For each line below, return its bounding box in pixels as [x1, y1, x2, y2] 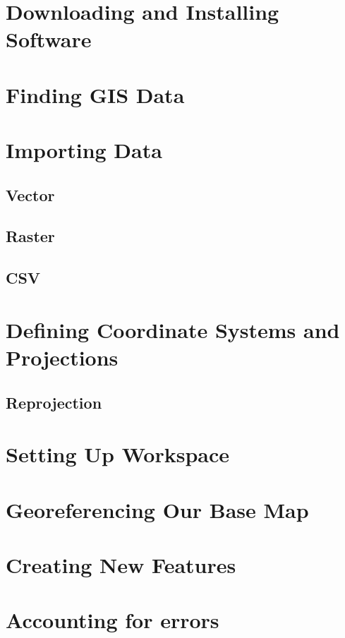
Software [6, 25, 92, 54]
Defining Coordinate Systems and [6, 315, 340, 344]
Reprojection [6, 391, 102, 413]
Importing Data [6, 136, 162, 164]
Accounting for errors [6, 606, 219, 634]
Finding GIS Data [6, 80, 185, 109]
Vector [6, 183, 55, 205]
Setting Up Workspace [6, 440, 230, 469]
